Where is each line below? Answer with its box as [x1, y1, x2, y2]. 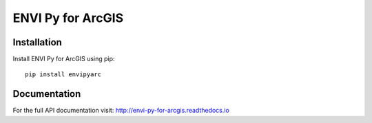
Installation [12, 36, 62, 48]
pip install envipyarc [25, 71, 102, 78]
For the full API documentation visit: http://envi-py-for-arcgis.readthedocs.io [12, 107, 230, 115]
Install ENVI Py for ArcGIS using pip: [12, 55, 115, 63]
